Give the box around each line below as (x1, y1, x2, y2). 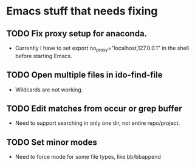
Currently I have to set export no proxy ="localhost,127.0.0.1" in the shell (15, 44, 190, 53)
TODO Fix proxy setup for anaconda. (6, 28, 148, 39)
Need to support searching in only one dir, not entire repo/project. (15, 119, 180, 127)
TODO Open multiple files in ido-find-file (6, 70, 163, 80)
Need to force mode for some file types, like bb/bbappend (15, 153, 161, 161)
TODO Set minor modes (6, 137, 97, 147)
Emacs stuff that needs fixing (6, 4, 158, 18)
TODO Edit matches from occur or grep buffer (6, 104, 182, 113)
